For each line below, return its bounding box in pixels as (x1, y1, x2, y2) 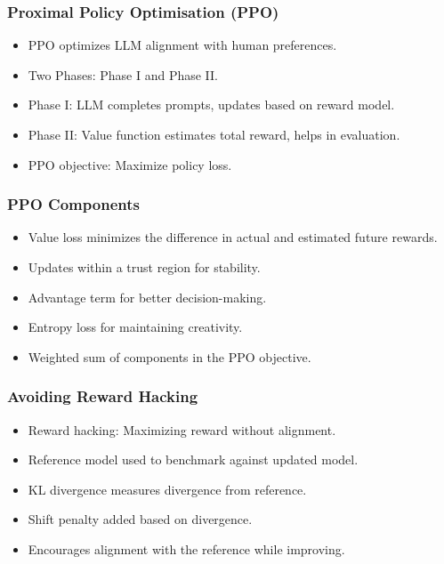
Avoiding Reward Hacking (7, 385, 198, 407)
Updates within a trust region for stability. (28, 258, 261, 276)
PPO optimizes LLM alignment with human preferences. (28, 36, 337, 54)
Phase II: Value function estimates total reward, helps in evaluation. (28, 125, 400, 143)
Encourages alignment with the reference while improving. (28, 539, 345, 558)
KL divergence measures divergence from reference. (28, 479, 307, 498)
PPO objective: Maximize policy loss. (28, 155, 232, 173)
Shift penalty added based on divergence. (28, 510, 253, 528)
